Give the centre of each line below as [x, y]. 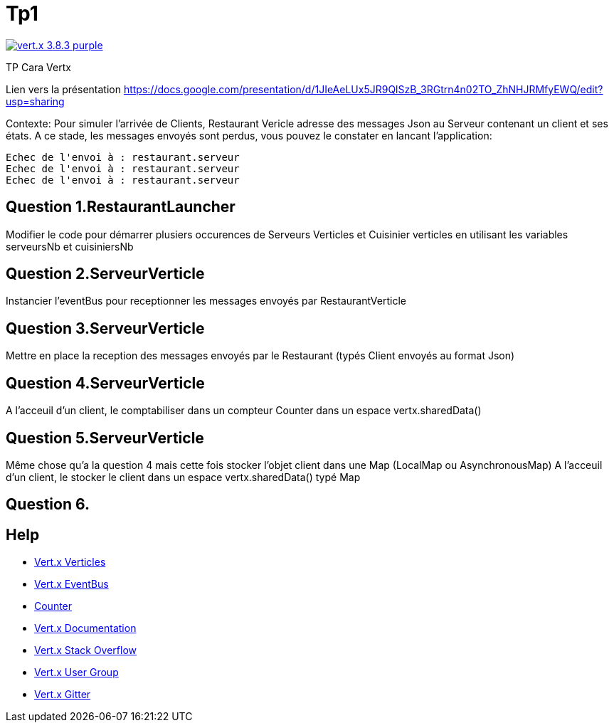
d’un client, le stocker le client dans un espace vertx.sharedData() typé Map [183, 477]
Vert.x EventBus [72, 584]
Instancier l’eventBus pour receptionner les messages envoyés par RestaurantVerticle [206, 301]
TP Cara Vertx [38, 67]
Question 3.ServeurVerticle [105, 328]
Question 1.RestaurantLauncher [121, 207]
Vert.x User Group [76, 672]
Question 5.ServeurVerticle [105, 438]
